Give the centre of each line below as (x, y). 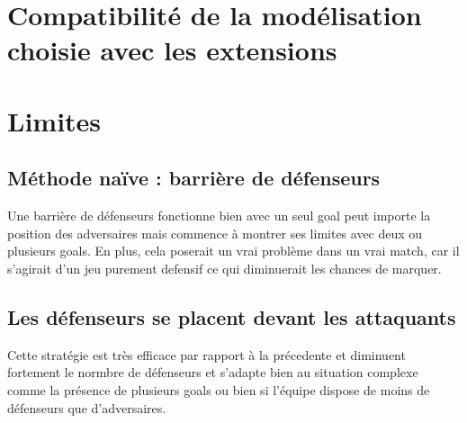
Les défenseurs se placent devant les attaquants (232, 316)
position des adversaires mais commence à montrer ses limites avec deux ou (215, 233)
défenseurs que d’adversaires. (87, 407)
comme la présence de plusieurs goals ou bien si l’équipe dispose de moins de (219, 389)
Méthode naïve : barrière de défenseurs (194, 178)
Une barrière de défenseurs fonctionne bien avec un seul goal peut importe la (219, 216)
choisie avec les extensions (172, 50)
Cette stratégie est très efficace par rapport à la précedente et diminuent (207, 354)
